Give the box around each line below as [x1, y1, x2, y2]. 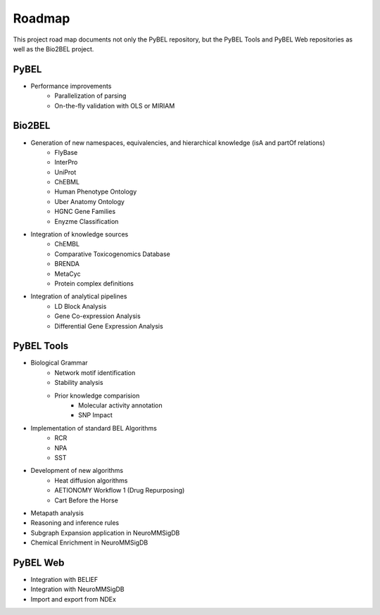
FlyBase [54, 148, 78, 156]
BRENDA [54, 260, 80, 268]
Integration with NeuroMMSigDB [30, 585, 125, 594]
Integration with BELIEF [30, 576, 99, 584]
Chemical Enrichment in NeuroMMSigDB [30, 538, 148, 547]
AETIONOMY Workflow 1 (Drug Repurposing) [54, 486, 185, 495]
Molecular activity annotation [78, 401, 163, 410]
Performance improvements [30, 82, 112, 90]
